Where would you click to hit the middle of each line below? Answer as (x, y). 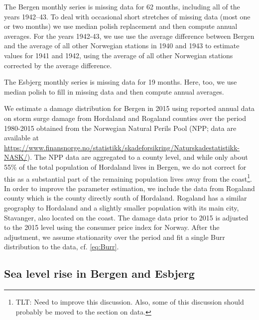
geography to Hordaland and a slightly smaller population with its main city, (122, 207)
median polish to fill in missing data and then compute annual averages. (114, 91)
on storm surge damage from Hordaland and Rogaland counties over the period (125, 118)
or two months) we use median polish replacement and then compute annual (121, 26)
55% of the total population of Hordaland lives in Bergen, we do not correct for (125, 166)
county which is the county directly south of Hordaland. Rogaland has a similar (126, 198)
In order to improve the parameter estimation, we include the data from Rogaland (129, 188)
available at (21, 138)
